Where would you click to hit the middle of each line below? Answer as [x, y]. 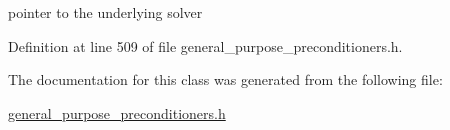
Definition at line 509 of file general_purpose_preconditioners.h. [205, 45]
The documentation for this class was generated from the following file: [225, 79]
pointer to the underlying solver [105, 12]
